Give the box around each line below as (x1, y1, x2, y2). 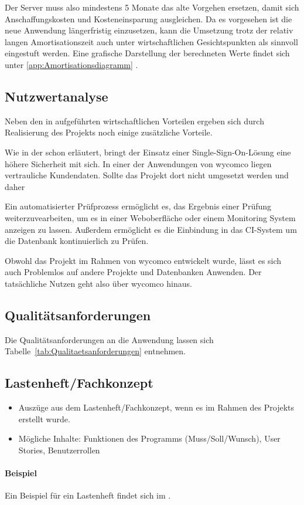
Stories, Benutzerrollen (18, 443, 100, 456)
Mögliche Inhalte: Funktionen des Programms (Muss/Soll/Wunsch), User (18, 432, 281, 445)
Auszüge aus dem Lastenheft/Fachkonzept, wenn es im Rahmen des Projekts (18, 401, 295, 414)
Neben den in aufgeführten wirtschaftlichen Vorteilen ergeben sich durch (5, 114, 264, 127)
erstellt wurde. (18, 412, 70, 425)
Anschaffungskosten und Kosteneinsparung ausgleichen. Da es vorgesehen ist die (5, 12, 292, 25)
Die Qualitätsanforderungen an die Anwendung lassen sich (5, 333, 214, 345)
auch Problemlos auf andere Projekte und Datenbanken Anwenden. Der (5, 266, 262, 278)
